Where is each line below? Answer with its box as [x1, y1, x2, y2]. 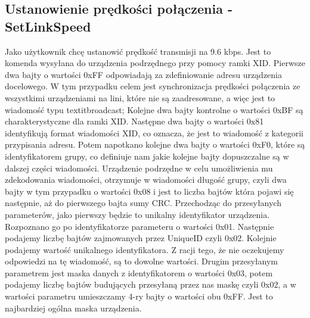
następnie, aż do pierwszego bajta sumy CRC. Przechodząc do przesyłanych [5, 197, 281, 209]
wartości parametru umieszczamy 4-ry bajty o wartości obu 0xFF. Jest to [5, 290, 273, 303]
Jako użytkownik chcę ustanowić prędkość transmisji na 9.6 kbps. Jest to [5, 45, 271, 57]
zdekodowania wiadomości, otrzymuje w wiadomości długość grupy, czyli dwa [5, 173, 287, 186]
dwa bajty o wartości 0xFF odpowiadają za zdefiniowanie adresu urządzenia [5, 68, 283, 80]
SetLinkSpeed [5, 17, 91, 35]
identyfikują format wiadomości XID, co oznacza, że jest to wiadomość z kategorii [5, 126, 303, 139]
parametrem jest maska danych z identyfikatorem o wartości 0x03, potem [5, 266, 273, 279]
